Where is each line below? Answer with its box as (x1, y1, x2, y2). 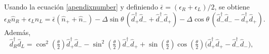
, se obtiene (214, 1, 250, 11)
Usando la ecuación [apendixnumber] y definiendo (4, 1, 158, 11)
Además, (4, 26, 31, 37)
